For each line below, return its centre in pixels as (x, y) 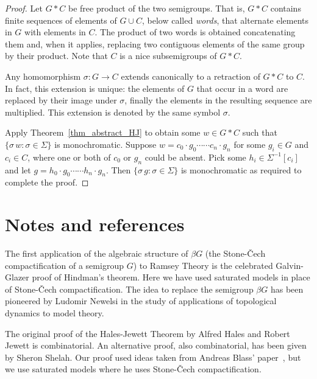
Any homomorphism (43, 76)
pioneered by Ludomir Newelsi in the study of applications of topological (141, 301)
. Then (118, 169)
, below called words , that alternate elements (226, 20)
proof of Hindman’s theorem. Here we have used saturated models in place (171, 277)
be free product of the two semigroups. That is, (156, 8)
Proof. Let (24, 8)
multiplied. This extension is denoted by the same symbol (113, 112)
